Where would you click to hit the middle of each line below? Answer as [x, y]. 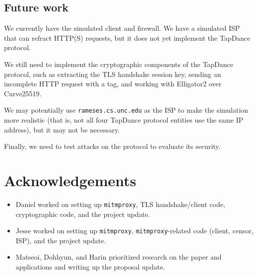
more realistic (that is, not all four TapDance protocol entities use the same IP [124, 120]
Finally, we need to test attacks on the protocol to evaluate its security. [112, 146]
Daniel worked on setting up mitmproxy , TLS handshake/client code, [120, 204]
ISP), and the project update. [61, 240]
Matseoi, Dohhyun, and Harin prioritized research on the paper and [119, 257]
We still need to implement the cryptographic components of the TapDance [119, 64]
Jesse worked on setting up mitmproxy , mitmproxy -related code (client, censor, [134, 231]
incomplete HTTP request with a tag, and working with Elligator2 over [113, 84]
